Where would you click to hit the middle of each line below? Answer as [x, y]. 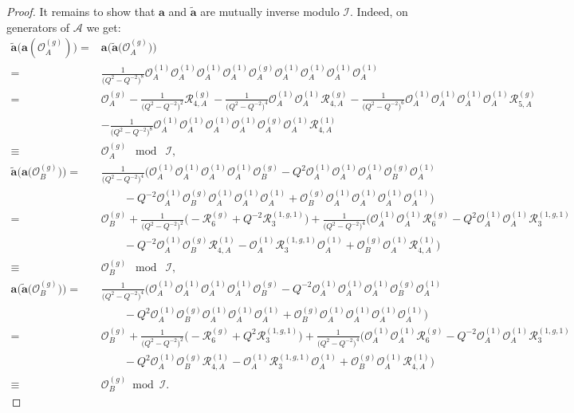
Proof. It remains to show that [81, 11]
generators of [38, 27]
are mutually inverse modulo [270, 11]
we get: [104, 27]
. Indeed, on [379, 11]
